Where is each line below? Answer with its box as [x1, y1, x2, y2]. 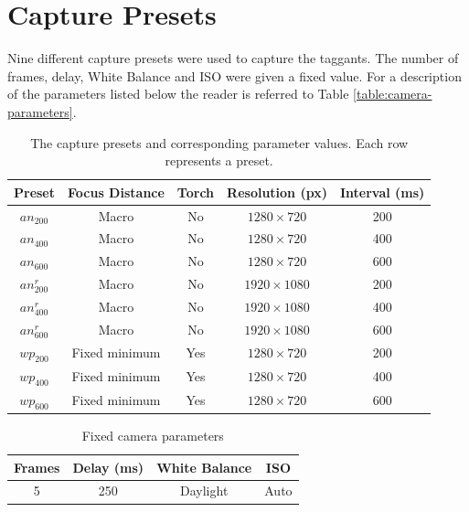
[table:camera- [353, 84, 432, 103]
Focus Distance [68, 182, 165, 201]
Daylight [180, 481, 229, 500]
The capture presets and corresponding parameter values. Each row [30, 133, 409, 152]
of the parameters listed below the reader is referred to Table [7, 84, 349, 103]
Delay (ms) [72, 457, 144, 476]
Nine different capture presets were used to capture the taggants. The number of [7, 48, 459, 68]
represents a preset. [165, 151, 273, 170]
